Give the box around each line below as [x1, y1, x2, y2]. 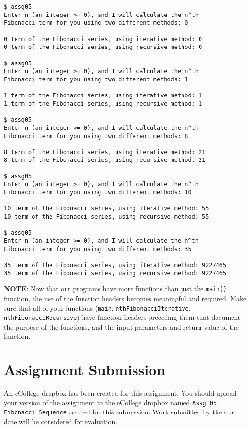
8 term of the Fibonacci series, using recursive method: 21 [4, 157, 206, 164]
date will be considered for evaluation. [4, 416, 117, 427]
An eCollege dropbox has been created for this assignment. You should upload [4, 388, 237, 398]
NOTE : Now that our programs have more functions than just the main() [4, 284, 227, 294]
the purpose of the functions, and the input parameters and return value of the [4, 321, 239, 332]
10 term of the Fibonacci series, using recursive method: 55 [4, 213, 209, 221]
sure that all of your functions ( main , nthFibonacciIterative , [4, 302, 191, 313]
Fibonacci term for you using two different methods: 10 [4, 189, 192, 196]
